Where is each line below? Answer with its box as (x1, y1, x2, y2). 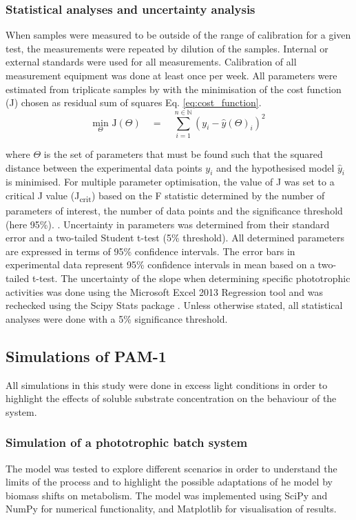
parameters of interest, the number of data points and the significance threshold (6, 203, 343, 218)
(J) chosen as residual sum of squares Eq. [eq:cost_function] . (6, 95, 262, 110)
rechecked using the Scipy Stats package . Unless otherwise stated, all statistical (6, 298, 343, 312)
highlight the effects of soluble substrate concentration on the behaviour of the (6, 391, 337, 406)
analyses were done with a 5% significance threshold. (6, 311, 228, 326)
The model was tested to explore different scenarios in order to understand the (6, 461, 337, 475)
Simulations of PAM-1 (6, 345, 167, 366)
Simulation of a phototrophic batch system (6, 434, 248, 451)
